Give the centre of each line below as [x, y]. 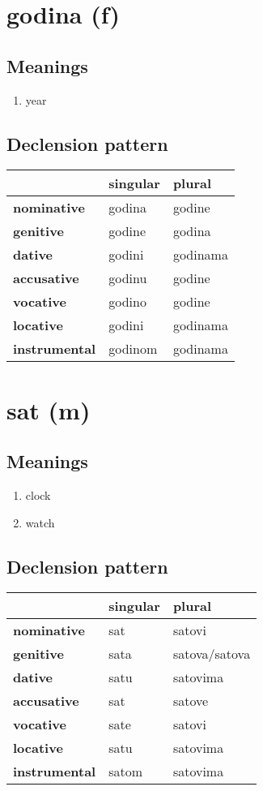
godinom [133, 349]
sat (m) [49, 409]
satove [191, 701]
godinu [128, 278]
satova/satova [212, 654]
